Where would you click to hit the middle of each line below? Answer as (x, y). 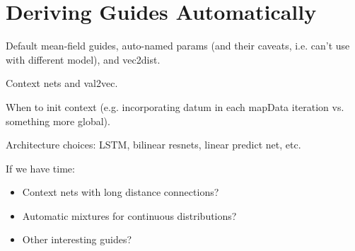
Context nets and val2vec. (62, 83)
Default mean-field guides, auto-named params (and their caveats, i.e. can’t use (178, 46)
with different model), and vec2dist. (83, 59)
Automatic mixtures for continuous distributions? (129, 215)
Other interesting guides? (77, 239)
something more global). (58, 121)
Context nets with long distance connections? (121, 192)
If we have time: (40, 168)
